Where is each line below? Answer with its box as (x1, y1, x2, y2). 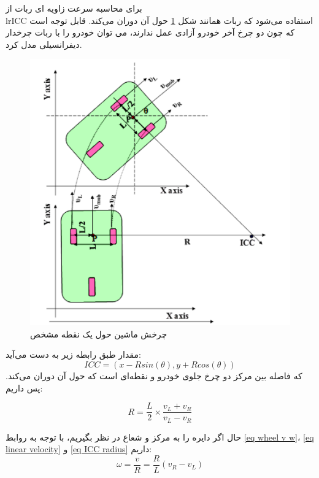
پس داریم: (6, 381, 43, 394)
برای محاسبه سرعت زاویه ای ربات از (6, 2, 142, 14)
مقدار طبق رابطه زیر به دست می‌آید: (6, 348, 141, 361)
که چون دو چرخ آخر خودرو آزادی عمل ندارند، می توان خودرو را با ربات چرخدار (6, 26, 295, 39)
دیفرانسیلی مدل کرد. (6, 37, 82, 50)
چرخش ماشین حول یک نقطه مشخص (30, 327, 167, 340)
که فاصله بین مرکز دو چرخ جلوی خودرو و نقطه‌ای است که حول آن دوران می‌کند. (6, 369, 302, 382)
